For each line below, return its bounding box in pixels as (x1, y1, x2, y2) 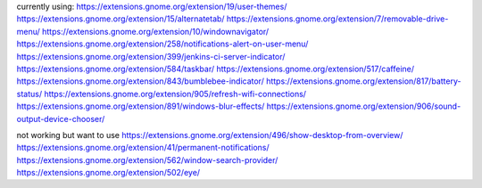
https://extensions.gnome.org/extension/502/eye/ (16, 168, 201, 178)
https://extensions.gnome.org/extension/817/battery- (266, 76, 461, 86)
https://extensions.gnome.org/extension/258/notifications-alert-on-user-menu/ (16, 38, 309, 49)
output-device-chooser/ (16, 113, 105, 124)
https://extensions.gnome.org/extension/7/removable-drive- (226, 13, 449, 24)
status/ (16, 88, 43, 99)
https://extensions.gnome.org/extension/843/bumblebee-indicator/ (16, 76, 265, 86)
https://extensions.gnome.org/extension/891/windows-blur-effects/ (16, 101, 265, 111)
